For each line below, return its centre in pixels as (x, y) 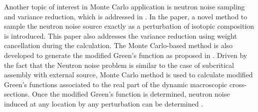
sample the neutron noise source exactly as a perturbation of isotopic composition (129, 26)
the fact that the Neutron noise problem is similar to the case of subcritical (119, 65)
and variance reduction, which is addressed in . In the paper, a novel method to (126, 16)
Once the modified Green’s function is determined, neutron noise (131, 94)
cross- (238, 84)
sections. (17, 94)
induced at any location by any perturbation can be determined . (104, 103)
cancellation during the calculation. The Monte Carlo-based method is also (119, 45)
